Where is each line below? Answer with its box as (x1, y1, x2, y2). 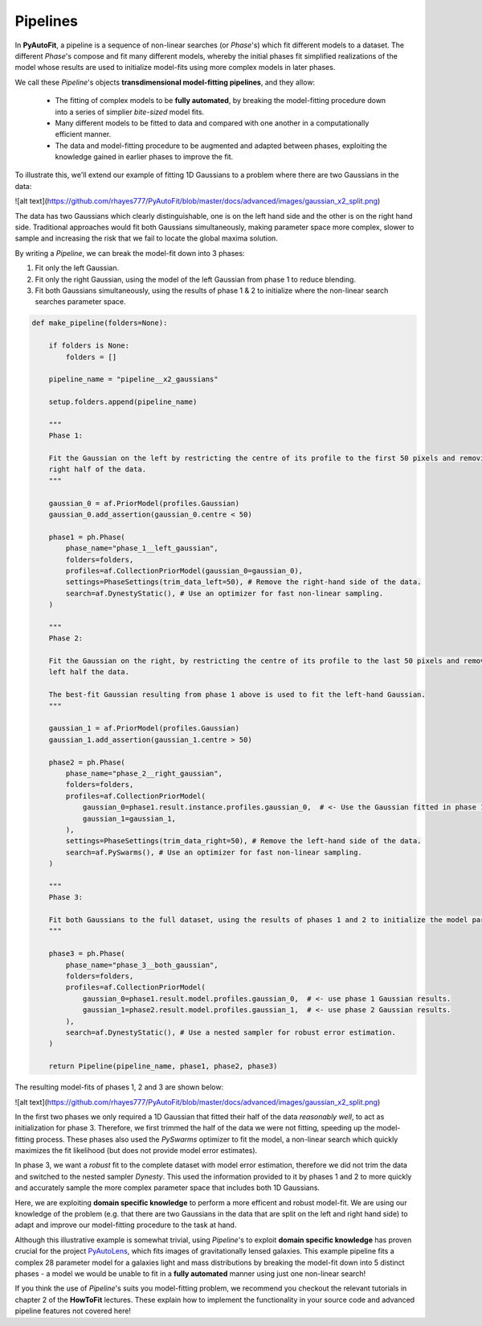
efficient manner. (55, 130, 112, 139)
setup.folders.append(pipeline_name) (48, 397, 198, 406)
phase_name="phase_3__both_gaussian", (65, 960, 219, 970)
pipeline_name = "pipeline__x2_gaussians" (48, 375, 219, 384)
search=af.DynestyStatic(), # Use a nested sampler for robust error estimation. (65, 1027, 397, 1037)
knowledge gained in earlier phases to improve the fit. (55, 152, 234, 162)
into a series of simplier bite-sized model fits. (55, 107, 205, 117)
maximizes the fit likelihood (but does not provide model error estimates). (14, 1146, 258, 1155)
